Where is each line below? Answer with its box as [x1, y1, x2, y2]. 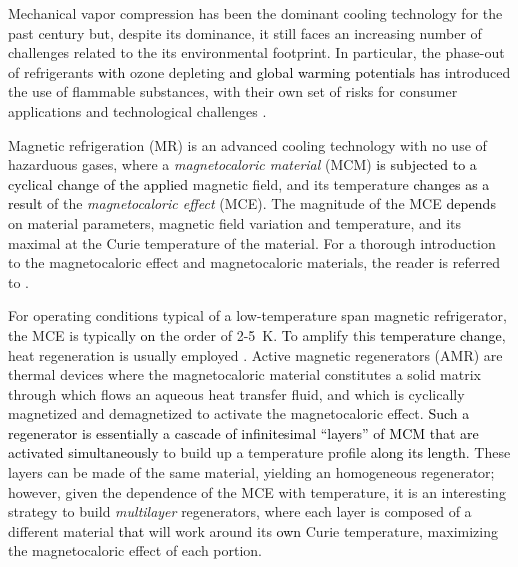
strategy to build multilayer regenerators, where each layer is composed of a [8, 501, 472, 522]
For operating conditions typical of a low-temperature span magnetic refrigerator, [8, 305, 507, 326]
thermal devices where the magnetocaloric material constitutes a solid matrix [8, 364, 481, 385]
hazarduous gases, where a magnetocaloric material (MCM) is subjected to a [8, 154, 477, 175]
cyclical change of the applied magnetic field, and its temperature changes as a [8, 173, 490, 194]
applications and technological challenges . [8, 100, 267, 121]
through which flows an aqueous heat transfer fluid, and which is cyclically [8, 383, 465, 404]
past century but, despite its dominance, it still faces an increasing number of [8, 22, 482, 43]
